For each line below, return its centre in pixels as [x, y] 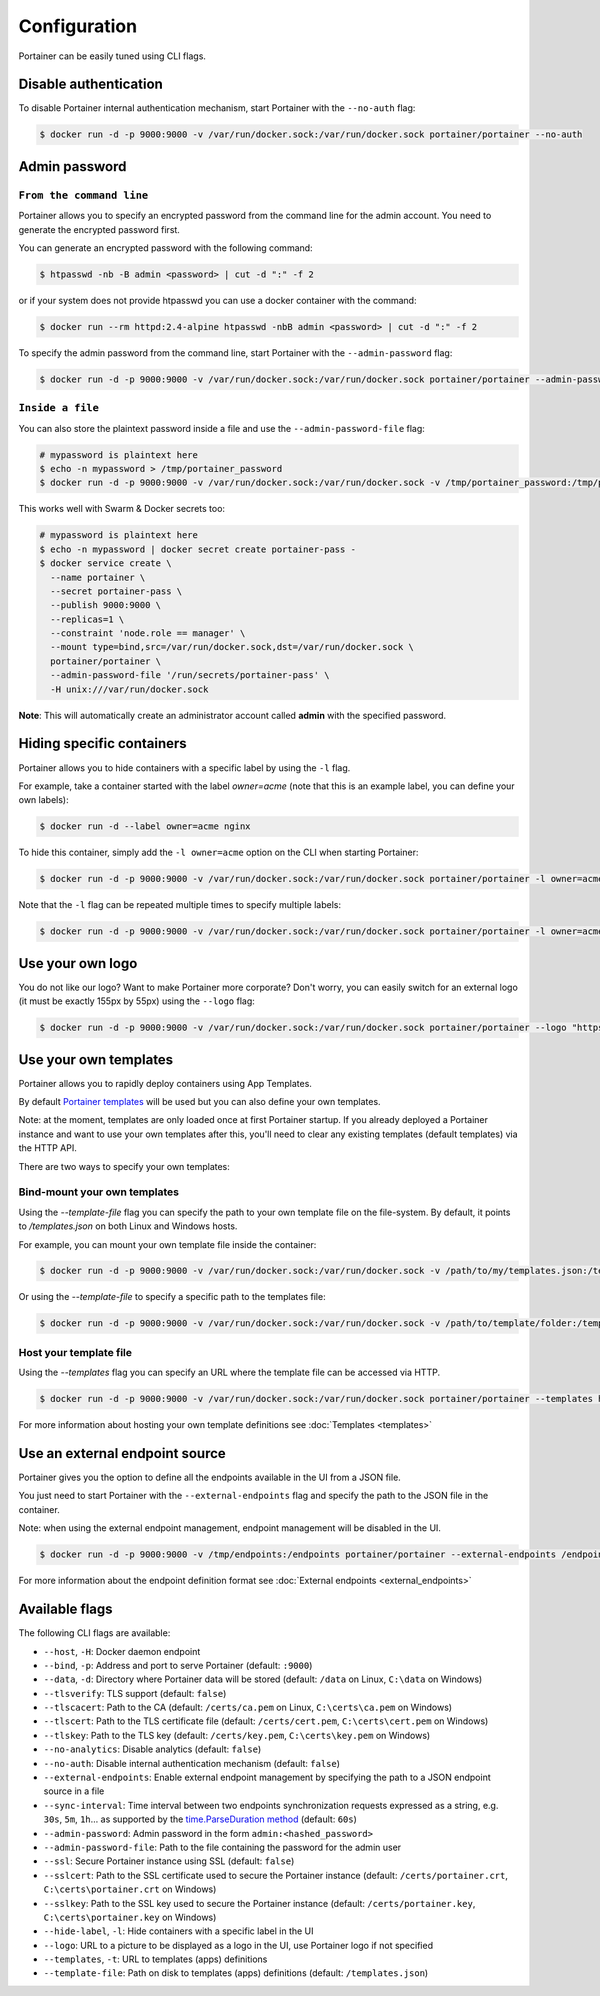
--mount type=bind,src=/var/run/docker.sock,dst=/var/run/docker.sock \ [232, 647]
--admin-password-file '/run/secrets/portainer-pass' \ [190, 675]
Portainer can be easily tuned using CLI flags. [112, 56]
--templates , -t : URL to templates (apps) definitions [155, 1959]
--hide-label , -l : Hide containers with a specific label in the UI [178, 1931]
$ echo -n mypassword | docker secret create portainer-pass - [198, 549]
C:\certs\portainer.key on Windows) [130, 1917]
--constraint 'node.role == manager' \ [148, 633]
